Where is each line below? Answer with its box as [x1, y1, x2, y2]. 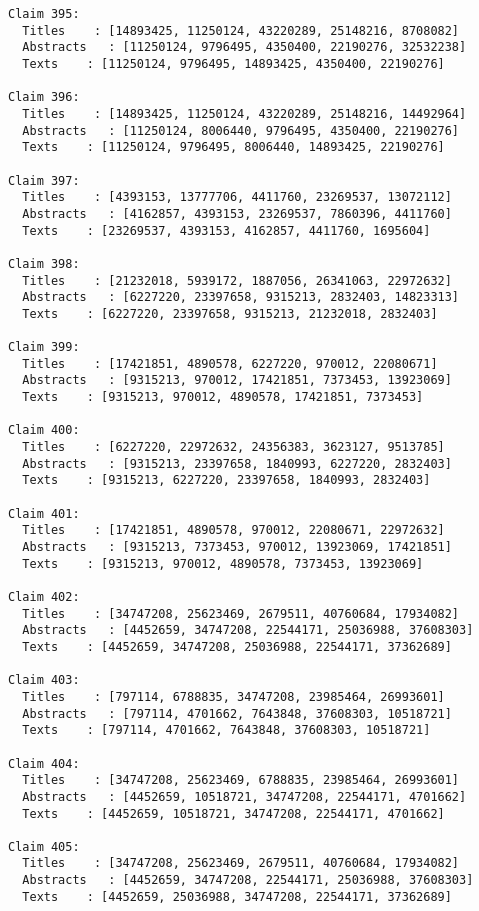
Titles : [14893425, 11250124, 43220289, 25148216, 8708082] [22, 23, 460, 38]
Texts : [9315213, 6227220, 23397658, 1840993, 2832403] [22, 473, 431, 488]
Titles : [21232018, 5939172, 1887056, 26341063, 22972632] [22, 273, 452, 288]
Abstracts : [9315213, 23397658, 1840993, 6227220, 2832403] [22, 456, 452, 471]
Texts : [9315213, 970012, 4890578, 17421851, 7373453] [22, 390, 424, 405]
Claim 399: [8, 340, 80, 355]
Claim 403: [8, 673, 80, 688]
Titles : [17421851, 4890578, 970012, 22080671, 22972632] [22, 523, 445, 538]
